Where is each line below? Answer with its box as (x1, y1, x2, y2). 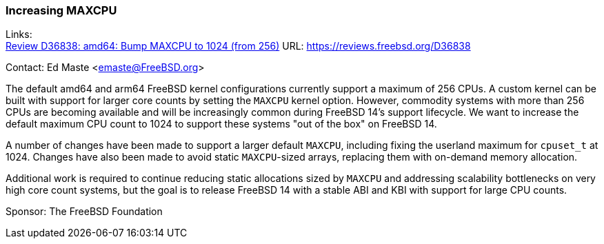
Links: (6, 28, 32, 41)
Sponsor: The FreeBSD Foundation (6, 205, 163, 218)
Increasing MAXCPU (6, 3, 117, 17)
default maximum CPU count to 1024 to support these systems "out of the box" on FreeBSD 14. (6, 118, 437, 130)
